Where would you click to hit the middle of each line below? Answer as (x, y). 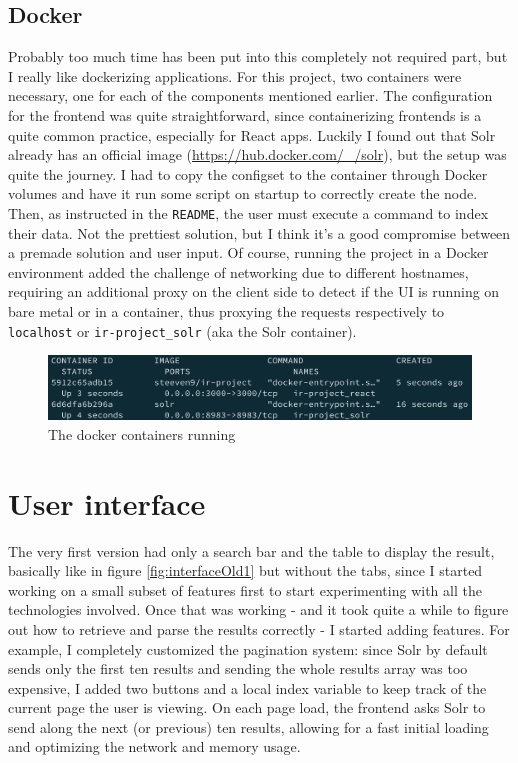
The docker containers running (142, 433)
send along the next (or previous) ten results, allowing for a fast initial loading (248, 726)
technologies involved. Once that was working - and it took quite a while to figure (258, 609)
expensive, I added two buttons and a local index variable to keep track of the (247, 687)
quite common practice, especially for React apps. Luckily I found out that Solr (252, 134)
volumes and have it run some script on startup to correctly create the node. (243, 193)
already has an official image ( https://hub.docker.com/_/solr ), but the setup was (257, 154)
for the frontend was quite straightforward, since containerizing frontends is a (245, 114)
